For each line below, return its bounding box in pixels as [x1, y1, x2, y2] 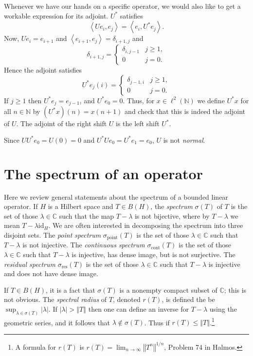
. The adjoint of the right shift [16, 118, 107, 129]
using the [209, 303, 237, 314]
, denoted [112, 294, 141, 304]
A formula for [15, 341, 56, 352]
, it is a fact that [46, 284, 95, 295]
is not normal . [163, 134, 205, 145]
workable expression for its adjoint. [4, 10, 108, 20]
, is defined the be [162, 294, 215, 304]
